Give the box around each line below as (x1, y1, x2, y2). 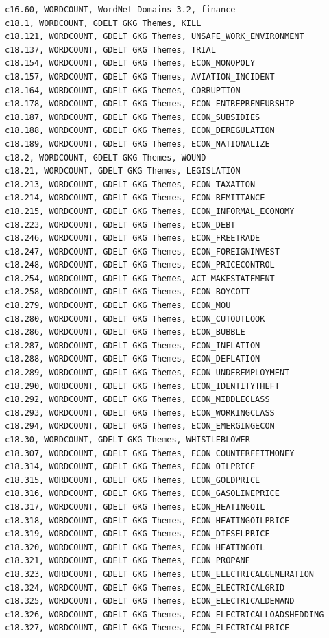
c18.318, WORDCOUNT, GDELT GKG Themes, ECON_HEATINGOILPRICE (5, 515, 290, 525)
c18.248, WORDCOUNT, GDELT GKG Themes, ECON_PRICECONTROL (5, 260, 275, 270)
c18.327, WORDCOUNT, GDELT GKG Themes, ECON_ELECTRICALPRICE (5, 623, 290, 633)
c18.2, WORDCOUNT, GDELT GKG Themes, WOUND (5, 152, 206, 163)
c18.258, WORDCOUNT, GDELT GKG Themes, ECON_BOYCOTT (5, 287, 250, 297)
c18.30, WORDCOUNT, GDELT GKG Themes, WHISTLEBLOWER (5, 435, 250, 445)
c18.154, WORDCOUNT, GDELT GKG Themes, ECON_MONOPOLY (5, 58, 256, 69)
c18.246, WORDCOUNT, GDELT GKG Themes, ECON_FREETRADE (5, 233, 260, 244)
